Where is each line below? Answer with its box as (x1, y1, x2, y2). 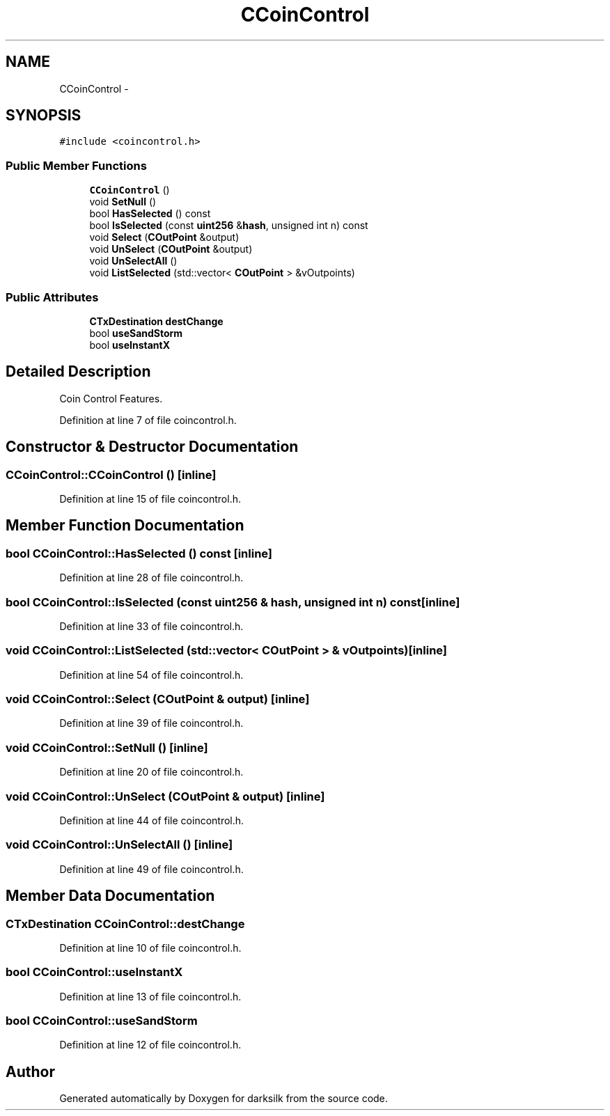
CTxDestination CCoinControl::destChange (6, 916, 245, 931)
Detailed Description (6, 363, 151, 381)
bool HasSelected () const (89, 207, 211, 220)
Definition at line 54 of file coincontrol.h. (59, 668, 244, 681)
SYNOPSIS (6, 107, 81, 125)
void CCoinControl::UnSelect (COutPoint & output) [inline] (6, 789, 325, 803)
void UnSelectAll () (89, 255, 178, 267)
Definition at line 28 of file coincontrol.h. (59, 572, 244, 584)
